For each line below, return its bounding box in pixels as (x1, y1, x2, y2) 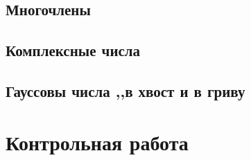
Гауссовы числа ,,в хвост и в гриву (6, 80, 245, 101)
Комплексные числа (6, 39, 141, 61)
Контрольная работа (6, 127, 189, 156)
